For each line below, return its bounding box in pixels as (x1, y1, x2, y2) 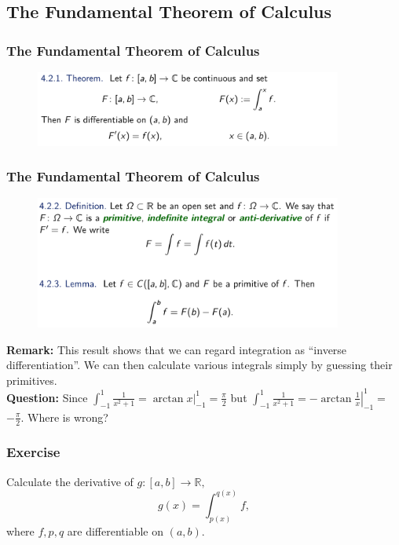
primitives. (6, 371, 57, 388)
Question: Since (6, 389, 88, 405)
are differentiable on (67, 522, 163, 539)
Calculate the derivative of (6, 473, 134, 489)
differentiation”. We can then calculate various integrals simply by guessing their (6, 357, 393, 373)
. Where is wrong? (20, 408, 108, 425)
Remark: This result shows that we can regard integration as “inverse (6, 341, 347, 357)
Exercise (6, 442, 60, 462)
